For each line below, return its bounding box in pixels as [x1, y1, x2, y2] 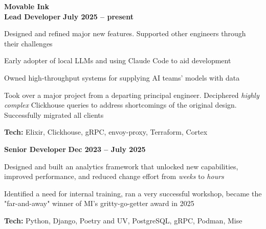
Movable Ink [4, 1, 50, 11]
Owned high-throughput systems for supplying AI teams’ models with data [4, 72, 240, 83]
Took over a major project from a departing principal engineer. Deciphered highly [4, 89, 259, 100]
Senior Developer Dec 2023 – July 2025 [4, 143, 146, 154]
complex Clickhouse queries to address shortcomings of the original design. [4, 99, 237, 110]
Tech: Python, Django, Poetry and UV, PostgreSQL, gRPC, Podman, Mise [4, 215, 242, 225]
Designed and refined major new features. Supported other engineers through [4, 28, 246, 39]
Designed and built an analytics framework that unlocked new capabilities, [4, 161, 238, 171]
